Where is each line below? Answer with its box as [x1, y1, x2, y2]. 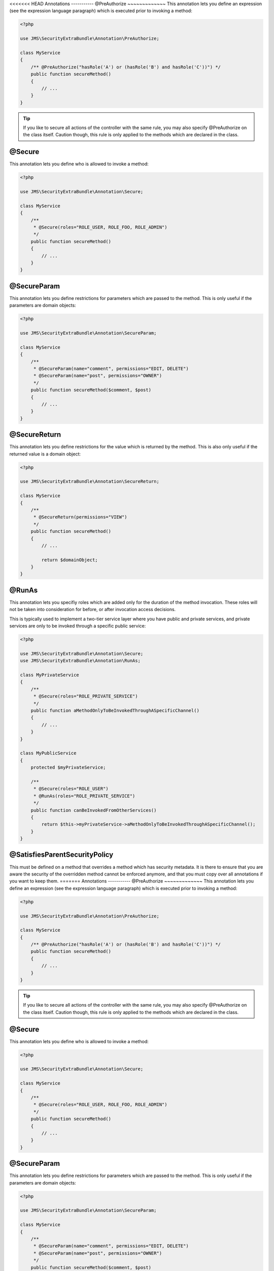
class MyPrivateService [20, 672, 80, 678]
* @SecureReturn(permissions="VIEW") [33, 514, 127, 520]
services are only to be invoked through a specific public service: [9, 623, 146, 629]
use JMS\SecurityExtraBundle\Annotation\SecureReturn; [20, 478, 159, 485]
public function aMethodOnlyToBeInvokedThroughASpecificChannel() [30, 708, 200, 714]
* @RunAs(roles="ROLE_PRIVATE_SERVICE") [33, 793, 135, 799]
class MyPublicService [20, 750, 77, 756]
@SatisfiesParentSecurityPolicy [9, 851, 114, 859]
